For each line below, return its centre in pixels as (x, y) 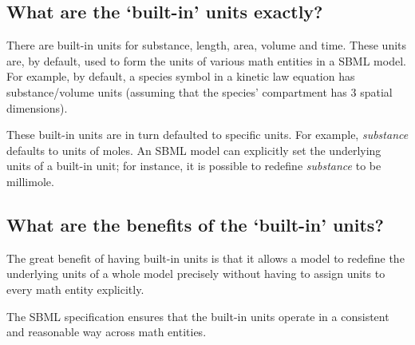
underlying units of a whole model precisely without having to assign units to (196, 274)
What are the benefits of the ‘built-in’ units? (195, 224)
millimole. (30, 181)
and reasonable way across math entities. (107, 332)
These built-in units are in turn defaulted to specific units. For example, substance (207, 135)
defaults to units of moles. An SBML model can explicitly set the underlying (194, 150)
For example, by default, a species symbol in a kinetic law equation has (181, 76)
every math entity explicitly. (75, 289)
